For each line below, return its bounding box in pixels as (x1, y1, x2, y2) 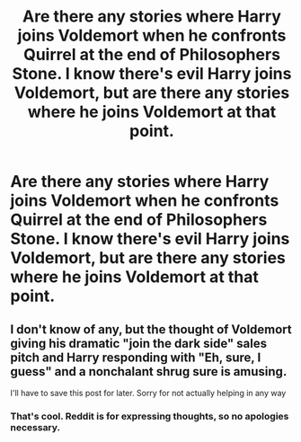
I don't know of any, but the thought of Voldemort (10, 322, 293, 337)
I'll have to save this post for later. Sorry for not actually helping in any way (10, 388, 287, 398)
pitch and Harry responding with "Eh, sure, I (10, 349, 261, 365)
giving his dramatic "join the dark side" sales (10, 335, 268, 351)
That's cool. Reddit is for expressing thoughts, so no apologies (10, 410, 289, 422)
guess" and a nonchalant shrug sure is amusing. (10, 364, 288, 379)
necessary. (10, 420, 61, 433)
